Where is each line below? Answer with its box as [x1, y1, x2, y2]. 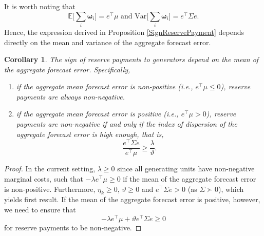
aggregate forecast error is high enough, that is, [16, 128, 164, 139]
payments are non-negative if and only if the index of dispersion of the [16, 119, 237, 129]
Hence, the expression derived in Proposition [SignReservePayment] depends [4, 26, 244, 37]
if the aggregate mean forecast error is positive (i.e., [16, 108, 179, 119]
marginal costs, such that [4, 173, 83, 184]
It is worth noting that [4, 1, 76, 11]
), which [218, 183, 244, 194]
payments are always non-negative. [16, 91, 125, 102]
